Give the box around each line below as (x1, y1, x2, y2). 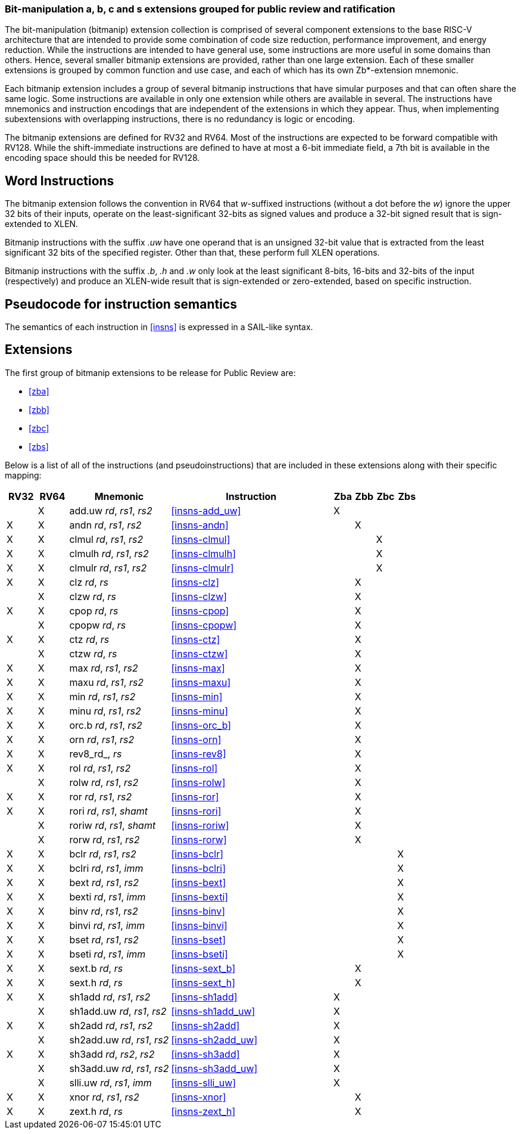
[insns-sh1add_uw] (171, 1005, 255, 1017)
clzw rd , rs (69, 590, 117, 602)
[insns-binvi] (171, 919, 227, 931)
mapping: (5, 470, 42, 480)
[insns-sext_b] (171, 962, 236, 974)
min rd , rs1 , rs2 (69, 690, 136, 703)
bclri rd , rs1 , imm (69, 862, 143, 874)
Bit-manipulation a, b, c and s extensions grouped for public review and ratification (5, 3, 395, 15)
